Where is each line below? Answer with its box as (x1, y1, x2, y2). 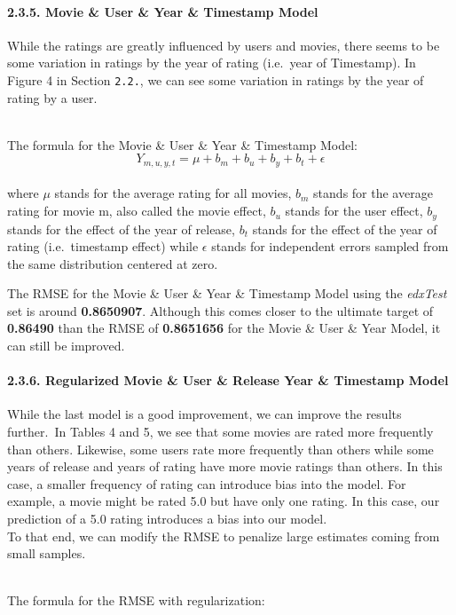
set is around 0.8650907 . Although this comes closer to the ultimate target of (7, 301, 434, 319)
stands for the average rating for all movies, (54, 184, 292, 202)
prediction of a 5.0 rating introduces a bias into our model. (7, 509, 327, 528)
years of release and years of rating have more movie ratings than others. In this (7, 457, 443, 476)
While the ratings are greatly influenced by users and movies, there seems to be (7, 35, 440, 54)
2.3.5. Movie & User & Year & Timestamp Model (7, 2, 318, 20)
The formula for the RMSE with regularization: (7, 591, 265, 610)
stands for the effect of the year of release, (7, 219, 235, 238)
